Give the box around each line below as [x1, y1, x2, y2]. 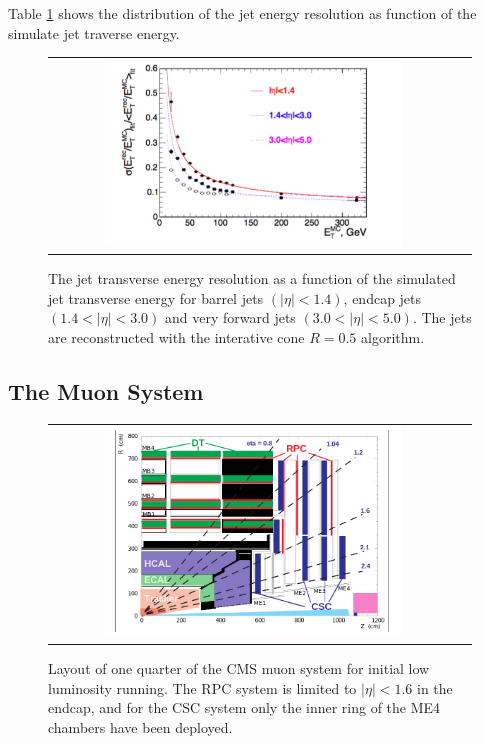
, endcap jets [343, 287, 422, 308]
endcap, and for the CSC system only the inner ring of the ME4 [48, 697, 441, 718]
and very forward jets [165, 307, 296, 328]
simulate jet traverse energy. [8, 22, 180, 43]
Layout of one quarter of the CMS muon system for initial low [48, 658, 430, 679]
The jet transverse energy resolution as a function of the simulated [48, 267, 456, 288]
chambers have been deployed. [48, 717, 233, 738]
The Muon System [8, 375, 204, 406]
